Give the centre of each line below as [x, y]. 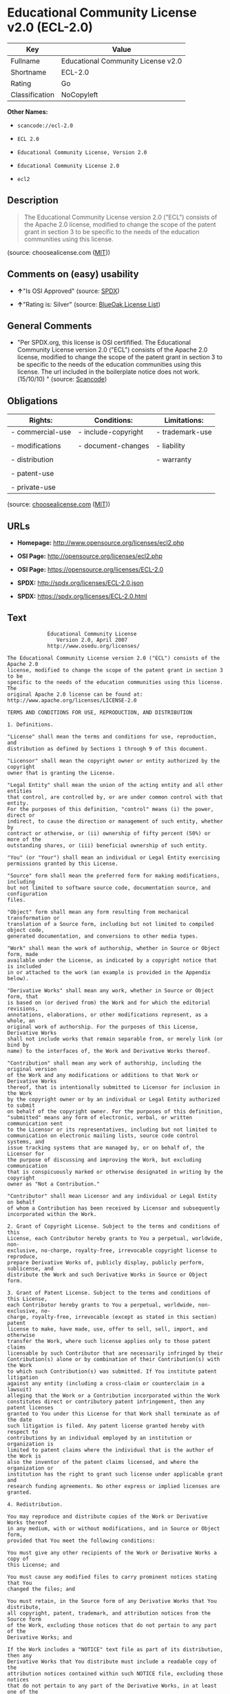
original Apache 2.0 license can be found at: [75, 694]
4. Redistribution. [35, 1504]
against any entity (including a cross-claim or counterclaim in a [106, 1383]
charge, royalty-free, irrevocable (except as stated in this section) [112, 1317]
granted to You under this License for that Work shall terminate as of [114, 1414]
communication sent [35, 1123]
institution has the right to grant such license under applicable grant [115, 1474]
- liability [171, 446]
